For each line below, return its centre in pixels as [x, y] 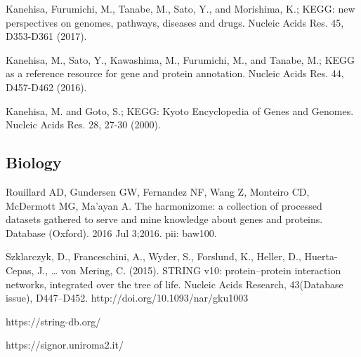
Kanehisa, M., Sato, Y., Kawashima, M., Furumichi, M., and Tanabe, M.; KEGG [180, 59]
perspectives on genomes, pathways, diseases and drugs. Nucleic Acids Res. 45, [175, 22]
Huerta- [321, 256]
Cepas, [20, 270]
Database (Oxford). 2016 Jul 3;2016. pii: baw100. [111, 233]
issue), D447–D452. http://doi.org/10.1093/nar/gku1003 [127, 298]
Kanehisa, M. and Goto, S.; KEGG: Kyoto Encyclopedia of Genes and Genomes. [180, 110]
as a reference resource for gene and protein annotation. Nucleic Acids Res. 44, [175, 73]
